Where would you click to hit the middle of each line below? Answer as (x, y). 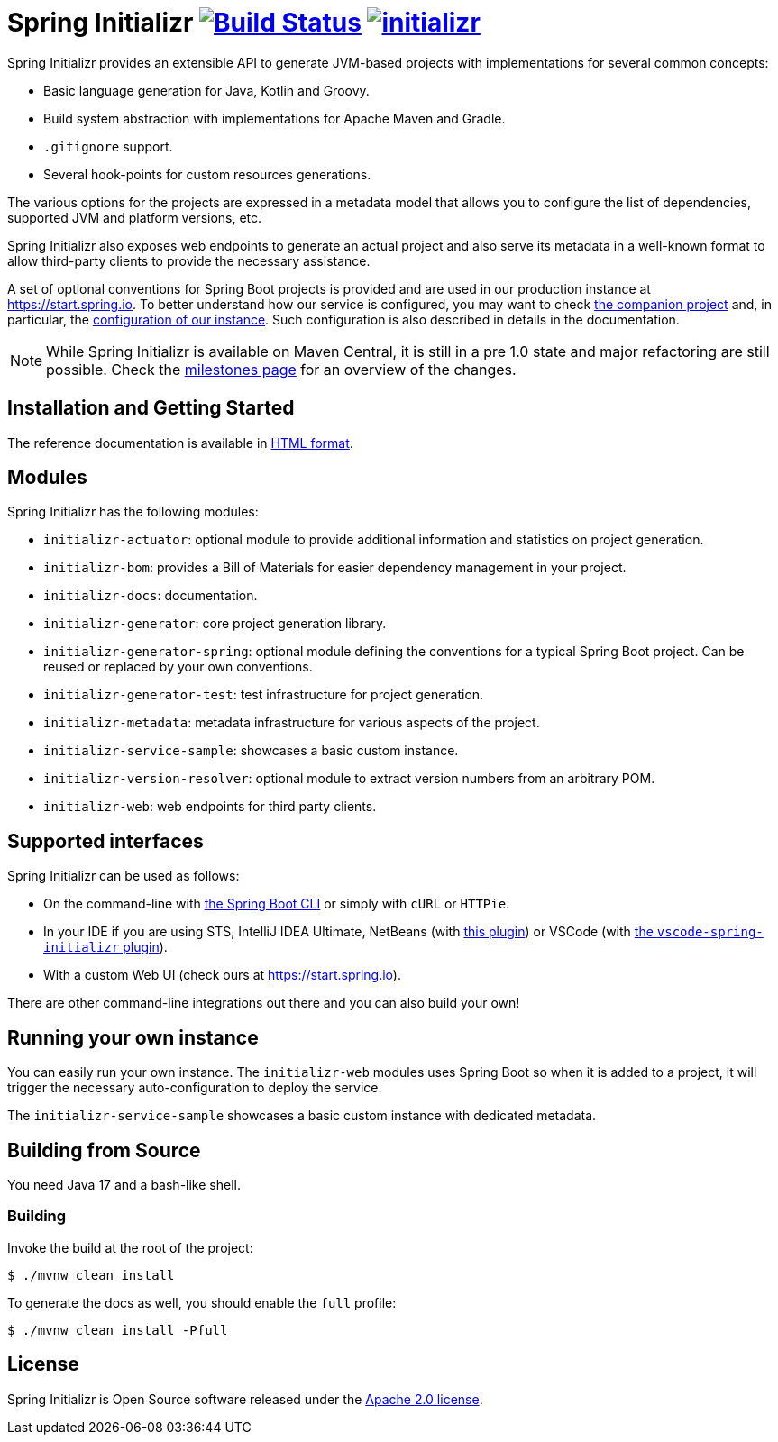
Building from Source (104, 1150)
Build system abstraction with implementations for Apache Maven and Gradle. (275, 118)
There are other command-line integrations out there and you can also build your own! (264, 1003)
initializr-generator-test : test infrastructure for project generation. (264, 695)
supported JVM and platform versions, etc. (135, 217)
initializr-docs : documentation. (151, 596)
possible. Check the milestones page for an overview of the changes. (281, 369)
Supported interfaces (105, 841)
